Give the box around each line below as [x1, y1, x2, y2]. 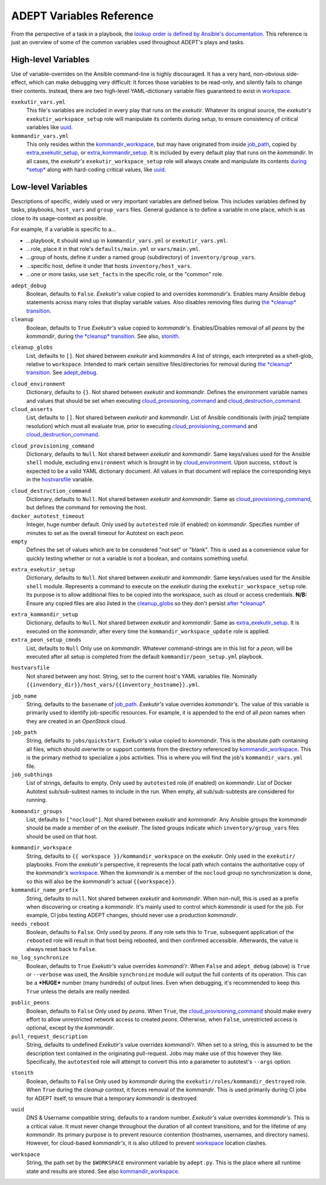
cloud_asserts [11, 406, 53, 413]
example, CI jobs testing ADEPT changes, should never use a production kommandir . [26, 912, 238, 919]
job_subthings [11, 771, 53, 778]
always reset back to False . [26, 945, 97, 952]
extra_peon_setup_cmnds [11, 637, 81, 643]
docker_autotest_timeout [11, 513, 85, 519]
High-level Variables [11, 54, 90, 65]
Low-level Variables [11, 181, 88, 192]
